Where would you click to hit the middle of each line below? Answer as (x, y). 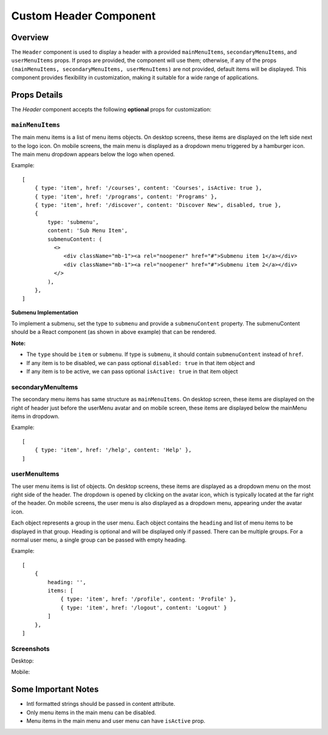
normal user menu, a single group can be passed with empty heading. (99, 540)
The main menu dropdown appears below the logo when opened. (93, 155)
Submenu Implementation (45, 312)
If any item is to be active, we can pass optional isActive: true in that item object (132, 372)
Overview (30, 37)
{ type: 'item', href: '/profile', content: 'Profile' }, (149, 599)
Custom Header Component (84, 16)
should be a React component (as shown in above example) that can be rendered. (114, 332)
